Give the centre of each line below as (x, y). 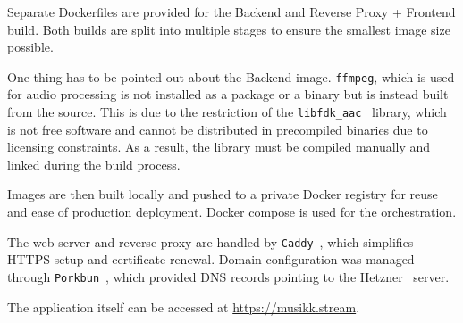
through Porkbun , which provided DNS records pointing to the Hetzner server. (228, 276)
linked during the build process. (94, 164)
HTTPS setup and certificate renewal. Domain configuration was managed (211, 259)
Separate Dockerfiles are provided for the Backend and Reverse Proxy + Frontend (231, 12)
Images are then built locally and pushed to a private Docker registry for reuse (223, 194)
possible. (30, 47)
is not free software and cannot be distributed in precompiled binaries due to (218, 129)
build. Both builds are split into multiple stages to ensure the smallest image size (229, 29)
